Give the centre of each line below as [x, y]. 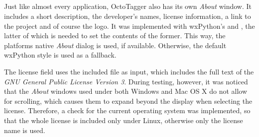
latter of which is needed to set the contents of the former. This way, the [115, 35]
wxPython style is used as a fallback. [60, 55]
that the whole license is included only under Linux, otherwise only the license [124, 120]
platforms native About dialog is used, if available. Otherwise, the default [115, 45]
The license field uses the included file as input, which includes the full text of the [129, 71]
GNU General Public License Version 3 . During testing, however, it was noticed [126, 81]
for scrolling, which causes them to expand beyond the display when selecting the [128, 101]
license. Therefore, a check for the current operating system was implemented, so [127, 110]
